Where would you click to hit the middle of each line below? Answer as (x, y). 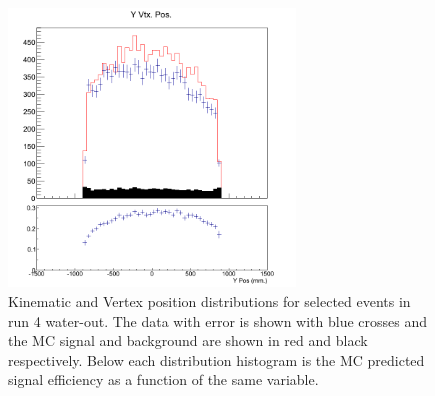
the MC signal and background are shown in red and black (188, 340)
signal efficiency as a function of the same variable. (163, 379)
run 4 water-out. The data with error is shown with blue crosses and (218, 320)
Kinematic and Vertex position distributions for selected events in (209, 300)
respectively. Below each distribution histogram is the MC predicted (216, 359)
